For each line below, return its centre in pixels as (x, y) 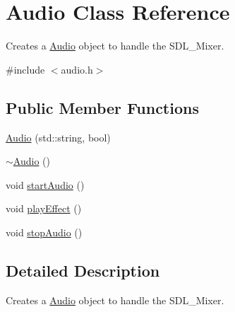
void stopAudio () (44, 232)
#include (25, 69)
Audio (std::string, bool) (58, 137)
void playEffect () (44, 208)
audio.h (77, 69)
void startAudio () (45, 184)
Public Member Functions (102, 107)
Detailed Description (83, 270)
